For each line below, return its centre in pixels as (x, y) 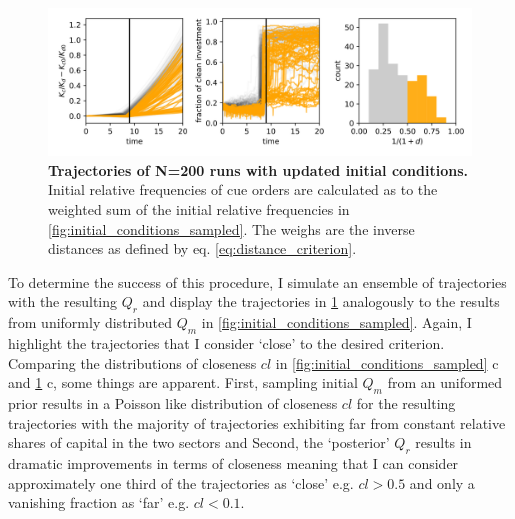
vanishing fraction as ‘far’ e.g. (99, 502)
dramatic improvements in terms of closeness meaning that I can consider (233, 462)
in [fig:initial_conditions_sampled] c (387, 362)
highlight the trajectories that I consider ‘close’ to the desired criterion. (226, 342)
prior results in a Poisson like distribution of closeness (173, 402)
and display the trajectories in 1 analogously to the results (321, 301)
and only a (442, 482)
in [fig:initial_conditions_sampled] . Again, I (336, 322)
